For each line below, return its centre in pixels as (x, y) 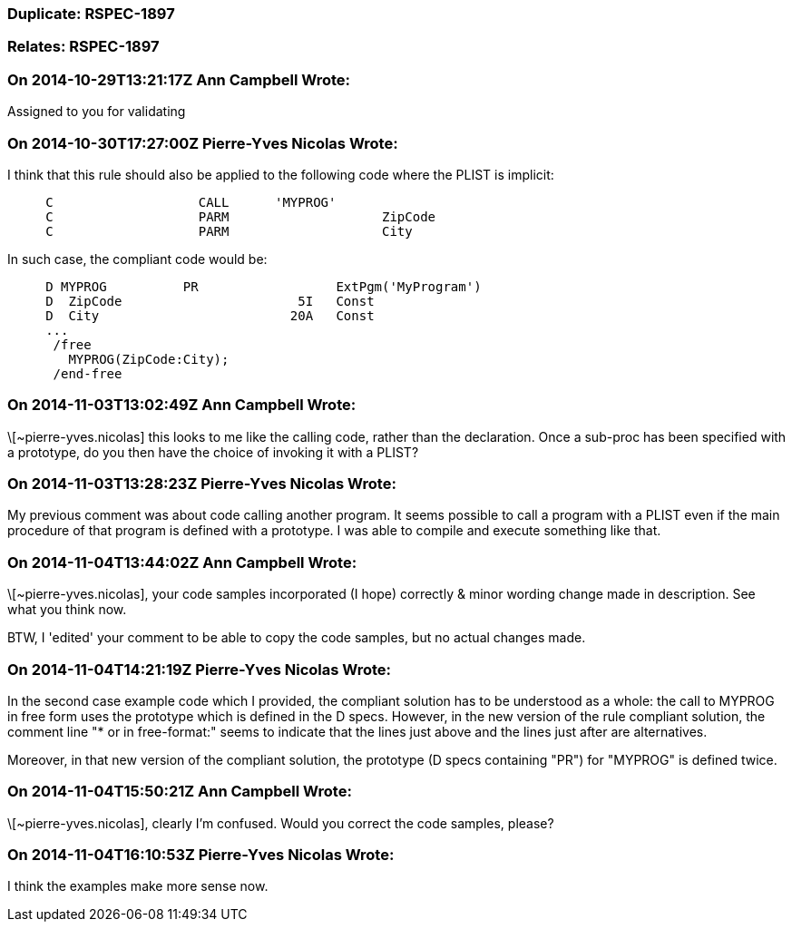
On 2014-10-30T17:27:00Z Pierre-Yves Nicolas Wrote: (203, 143)
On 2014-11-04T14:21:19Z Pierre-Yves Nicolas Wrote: (200, 669)
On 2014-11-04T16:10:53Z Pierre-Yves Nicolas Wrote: (201, 855)
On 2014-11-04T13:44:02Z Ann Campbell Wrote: (182, 562)
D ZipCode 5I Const (210, 301)
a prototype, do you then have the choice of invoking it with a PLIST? (213, 452)
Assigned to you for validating (97, 112)
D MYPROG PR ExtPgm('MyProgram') (264, 286)
